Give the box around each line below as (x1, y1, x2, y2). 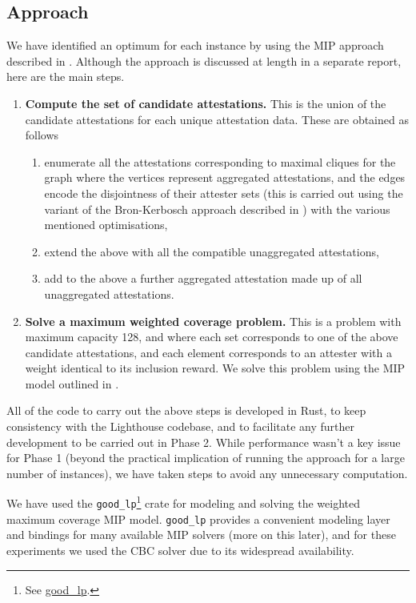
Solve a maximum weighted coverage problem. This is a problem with (25, 312, 402, 329)
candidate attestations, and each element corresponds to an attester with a (25, 344, 392, 360)
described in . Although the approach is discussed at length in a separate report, (6, 52, 402, 69)
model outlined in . (25, 375, 119, 392)
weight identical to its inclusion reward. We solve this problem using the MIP (25, 360, 406, 376)
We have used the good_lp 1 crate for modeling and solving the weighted (6, 492, 360, 512)
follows (25, 127, 59, 143)
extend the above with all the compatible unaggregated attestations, (44, 243, 379, 259)
